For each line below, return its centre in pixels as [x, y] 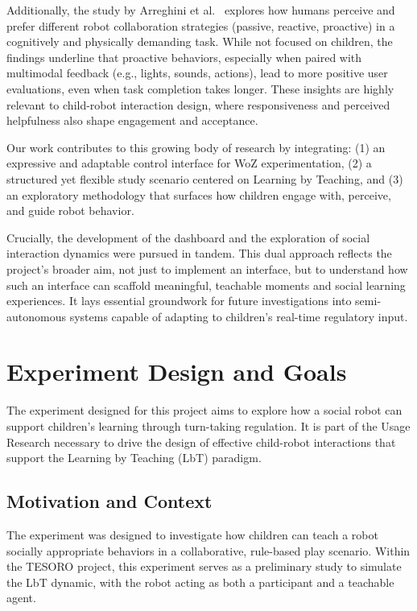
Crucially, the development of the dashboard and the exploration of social [188, 237]
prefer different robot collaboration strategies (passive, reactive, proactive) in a [201, 25]
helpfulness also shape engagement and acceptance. [132, 120]
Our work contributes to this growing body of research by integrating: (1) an [196, 147]
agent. [21, 598]
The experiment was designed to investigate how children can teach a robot [192, 534]
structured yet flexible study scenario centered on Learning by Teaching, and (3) [205, 178]
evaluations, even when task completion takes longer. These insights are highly [200, 88]
